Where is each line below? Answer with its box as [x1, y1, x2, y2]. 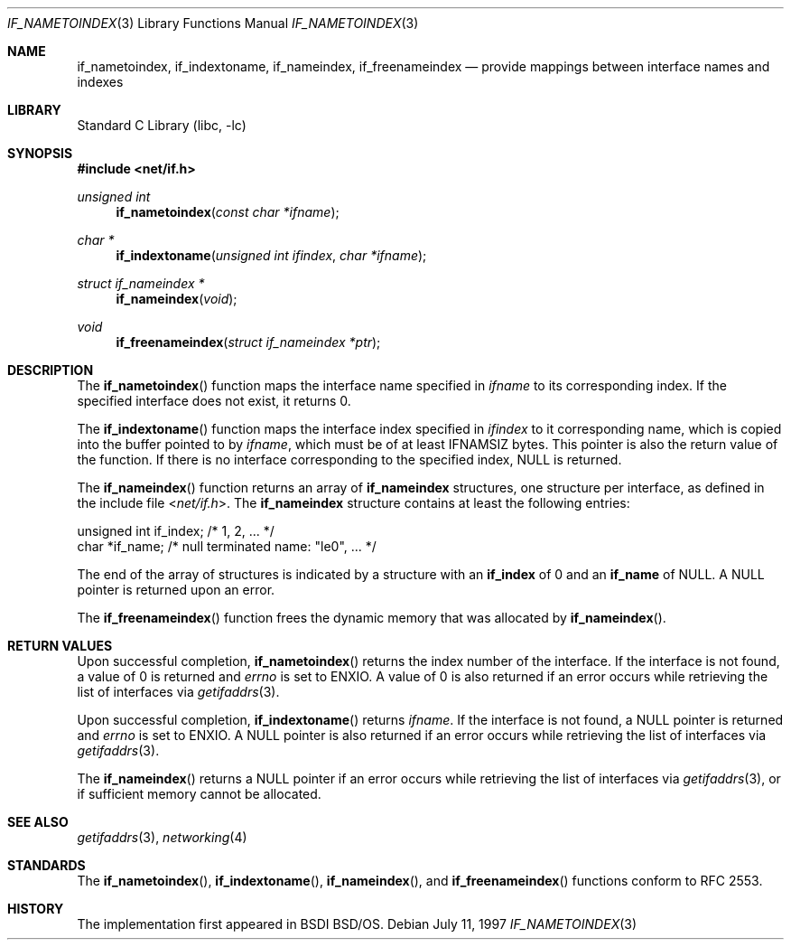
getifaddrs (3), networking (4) [77, 830, 247, 845]
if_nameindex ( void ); [116, 291, 237, 306]
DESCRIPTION [7, 362, 94, 378]
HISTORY [7, 901, 64, 916]
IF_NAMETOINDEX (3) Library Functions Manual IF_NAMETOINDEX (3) [7, 15, 419, 31]
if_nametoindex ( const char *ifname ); [116, 204, 340, 220]
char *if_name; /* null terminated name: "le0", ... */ [77, 539, 377, 554]
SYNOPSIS [7, 145, 73, 161]
